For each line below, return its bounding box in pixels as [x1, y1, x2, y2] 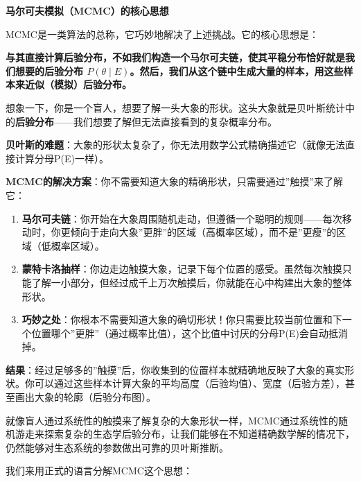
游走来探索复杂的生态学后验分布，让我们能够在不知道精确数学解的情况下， [15, 427, 355, 441]
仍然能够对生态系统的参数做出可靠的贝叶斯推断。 [6, 440, 229, 454]
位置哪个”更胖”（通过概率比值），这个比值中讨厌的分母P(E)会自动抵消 [31, 325, 348, 340]
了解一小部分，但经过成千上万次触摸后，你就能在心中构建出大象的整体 [31, 275, 352, 289]
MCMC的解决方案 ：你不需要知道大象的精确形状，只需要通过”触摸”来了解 [6, 174, 344, 189]
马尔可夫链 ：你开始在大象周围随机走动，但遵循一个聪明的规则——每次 [21, 211, 342, 225]
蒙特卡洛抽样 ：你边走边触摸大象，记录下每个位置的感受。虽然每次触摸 [21, 261, 342, 276]
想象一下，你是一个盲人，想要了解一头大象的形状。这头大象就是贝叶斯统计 [6, 100, 345, 114]
